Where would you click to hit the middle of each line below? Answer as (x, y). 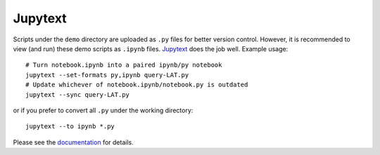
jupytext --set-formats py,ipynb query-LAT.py (107, 75)
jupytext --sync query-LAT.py (78, 94)
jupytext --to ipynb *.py (70, 127)
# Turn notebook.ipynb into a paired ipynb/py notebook (124, 65)
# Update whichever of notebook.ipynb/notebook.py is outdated (137, 85)
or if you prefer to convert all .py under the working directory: (103, 110)
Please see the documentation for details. (73, 142)
